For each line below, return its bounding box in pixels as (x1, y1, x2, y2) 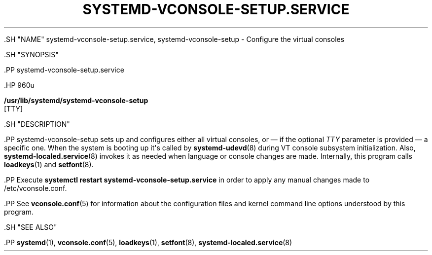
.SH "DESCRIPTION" (4, 119, 70, 128)
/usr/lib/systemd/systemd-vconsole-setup (4, 96, 148, 105)
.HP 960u (4, 80, 35, 89)
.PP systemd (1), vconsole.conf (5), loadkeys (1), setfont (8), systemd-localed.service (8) (4, 238, 292, 247)
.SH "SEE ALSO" (4, 222, 57, 231)
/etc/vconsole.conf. (4, 183, 67, 192)
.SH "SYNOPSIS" (4, 50, 59, 59)
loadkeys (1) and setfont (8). (4, 160, 94, 169)
